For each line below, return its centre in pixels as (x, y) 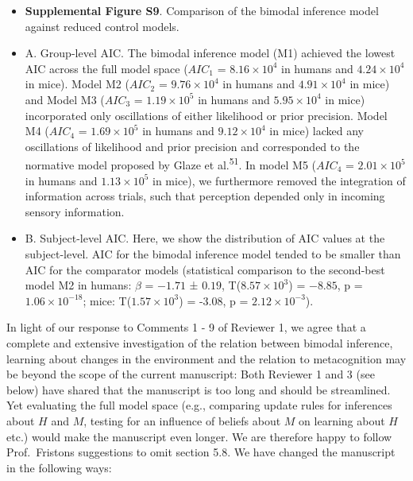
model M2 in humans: (78, 285)
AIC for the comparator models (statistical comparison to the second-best (205, 269)
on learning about (342, 420)
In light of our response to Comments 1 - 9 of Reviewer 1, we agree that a (186, 327)
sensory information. (75, 211)
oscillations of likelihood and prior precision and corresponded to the (192, 146)
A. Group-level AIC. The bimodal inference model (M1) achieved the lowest (210, 53)
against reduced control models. (102, 26)
